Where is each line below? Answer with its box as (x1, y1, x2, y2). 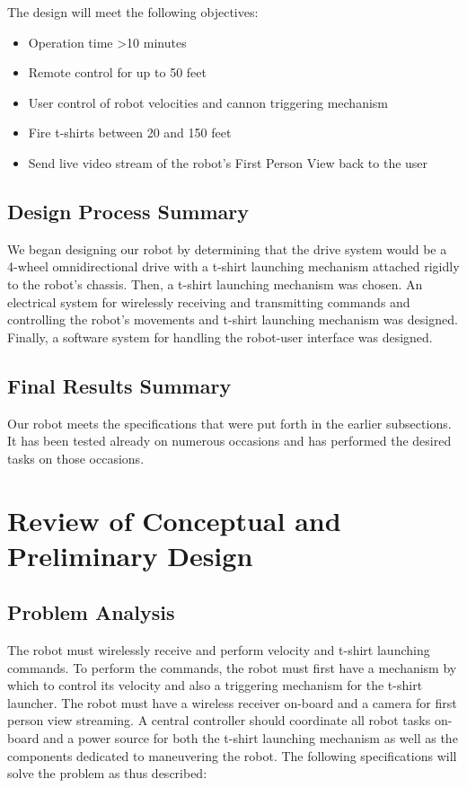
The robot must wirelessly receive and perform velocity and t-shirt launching (7, 641, 430, 660)
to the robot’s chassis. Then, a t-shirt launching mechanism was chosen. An (7, 274, 423, 293)
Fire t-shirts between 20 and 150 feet (28, 123, 232, 142)
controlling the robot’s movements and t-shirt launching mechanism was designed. (7, 310, 458, 329)
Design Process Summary (7, 197, 249, 225)
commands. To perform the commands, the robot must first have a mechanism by (7, 658, 457, 677)
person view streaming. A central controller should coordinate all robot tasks (7, 711, 431, 730)
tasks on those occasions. (7, 448, 145, 467)
